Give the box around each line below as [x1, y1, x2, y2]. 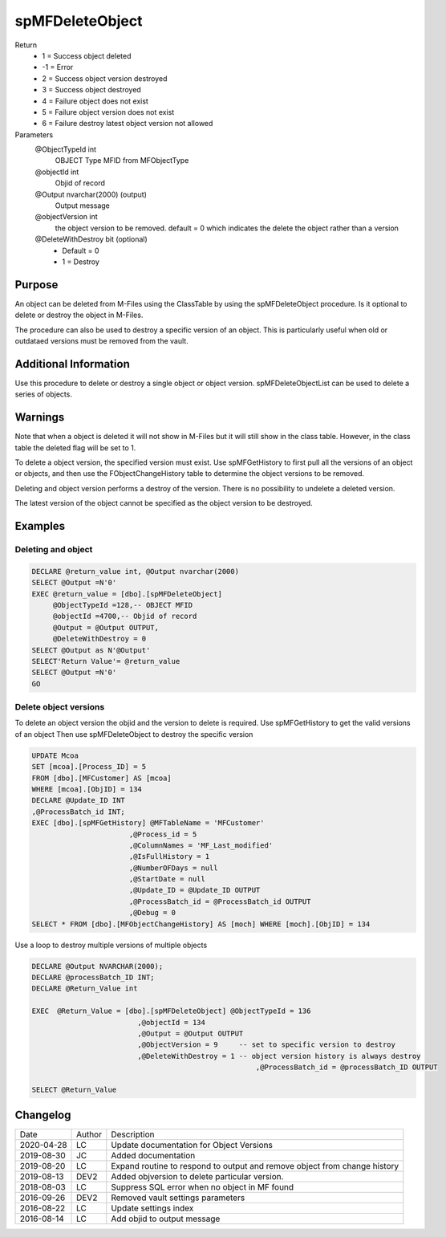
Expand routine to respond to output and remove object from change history [111, 1161, 399, 1172]
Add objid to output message [111, 1213, 221, 1224]
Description [111, 1129, 155, 1140]
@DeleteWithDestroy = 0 [52, 634, 147, 644]
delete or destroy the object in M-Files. [14, 310, 144, 320]
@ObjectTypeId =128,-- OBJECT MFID [52, 600, 193, 609]
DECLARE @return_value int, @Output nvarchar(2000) [31, 567, 240, 576]
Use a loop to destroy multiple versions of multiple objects [14, 940, 208, 950]
